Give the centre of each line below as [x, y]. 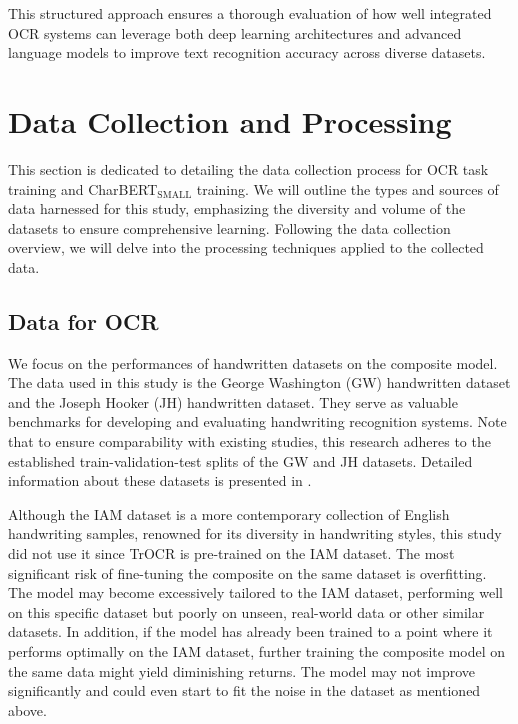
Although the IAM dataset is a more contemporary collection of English [229, 513]
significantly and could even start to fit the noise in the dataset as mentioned [244, 690]
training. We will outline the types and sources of [347, 188]
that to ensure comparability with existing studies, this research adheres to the [249, 441]
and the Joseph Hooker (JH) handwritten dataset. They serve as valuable [233, 401]
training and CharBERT [83, 188]
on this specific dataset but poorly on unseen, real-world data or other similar [246, 611]
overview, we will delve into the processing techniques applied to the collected [246, 247]
